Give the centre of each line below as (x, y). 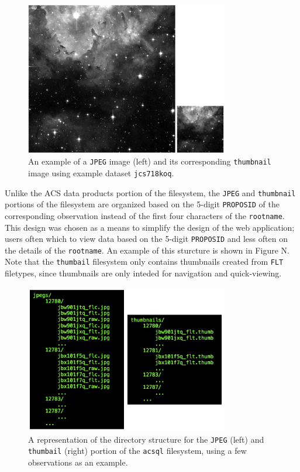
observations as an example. (78, 462)
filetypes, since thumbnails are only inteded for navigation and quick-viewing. (143, 273)
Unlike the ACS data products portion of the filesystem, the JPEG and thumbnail (150, 192)
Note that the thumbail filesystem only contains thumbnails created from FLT (144, 261)
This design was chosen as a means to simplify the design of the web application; (150, 227)
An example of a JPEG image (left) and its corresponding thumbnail (150, 161)
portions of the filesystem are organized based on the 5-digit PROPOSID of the (142, 204)
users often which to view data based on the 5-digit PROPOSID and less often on (146, 239)
